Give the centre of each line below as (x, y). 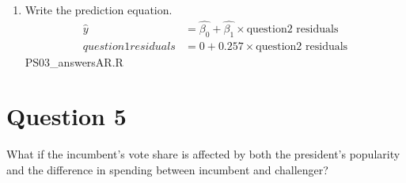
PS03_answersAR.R (74, 61)
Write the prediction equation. (99, 10)
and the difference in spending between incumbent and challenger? (167, 169)
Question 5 (66, 116)
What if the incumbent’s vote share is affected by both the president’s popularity (203, 154)
